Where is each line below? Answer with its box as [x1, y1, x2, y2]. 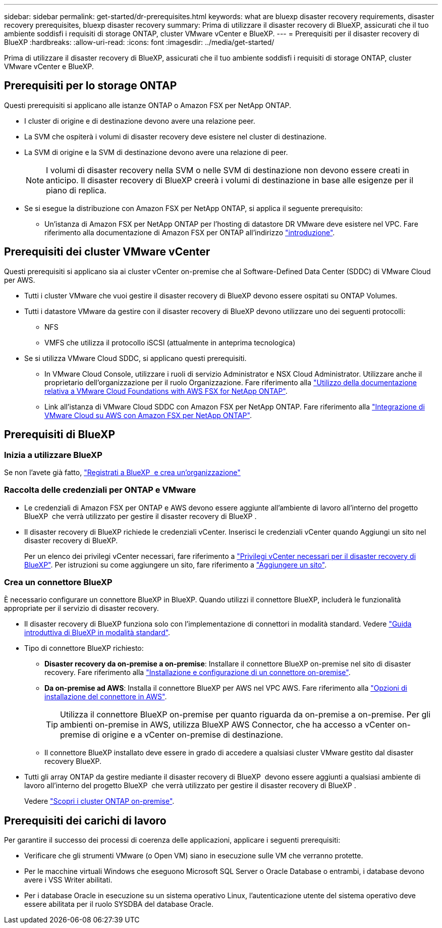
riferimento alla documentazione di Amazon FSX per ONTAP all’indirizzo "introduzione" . [44, 228, 335, 237]
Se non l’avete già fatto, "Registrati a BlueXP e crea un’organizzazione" [4, 468, 241, 477]
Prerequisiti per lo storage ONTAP [4, 79, 177, 92]
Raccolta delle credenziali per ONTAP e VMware [4, 485, 196, 495]
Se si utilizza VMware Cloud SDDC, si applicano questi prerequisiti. [24, 353, 247, 363]
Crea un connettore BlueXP [4, 577, 113, 588]
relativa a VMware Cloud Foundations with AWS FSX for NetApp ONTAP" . [44, 386, 288, 395]
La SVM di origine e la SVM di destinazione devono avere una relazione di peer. [24, 147, 288, 157]
